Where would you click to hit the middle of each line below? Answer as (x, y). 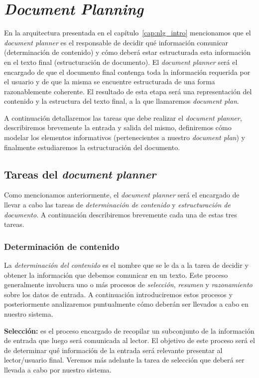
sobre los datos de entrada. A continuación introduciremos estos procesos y (118, 294)
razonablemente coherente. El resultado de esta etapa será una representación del (128, 91)
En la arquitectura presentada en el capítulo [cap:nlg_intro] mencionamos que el (128, 33)
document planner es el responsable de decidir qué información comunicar (116, 42)
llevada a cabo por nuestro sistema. (58, 369)
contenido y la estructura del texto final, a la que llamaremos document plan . (122, 101)
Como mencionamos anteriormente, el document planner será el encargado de (122, 195)
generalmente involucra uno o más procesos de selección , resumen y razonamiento (128, 284)
